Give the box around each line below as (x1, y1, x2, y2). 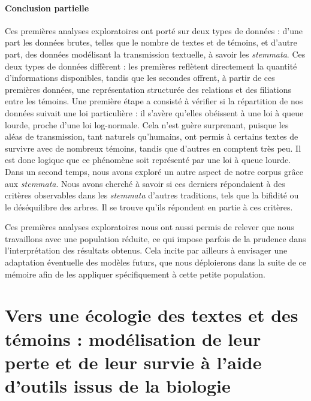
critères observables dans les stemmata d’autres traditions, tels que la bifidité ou (5, 189, 299, 201)
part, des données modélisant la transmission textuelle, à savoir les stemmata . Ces (5, 47, 306, 60)
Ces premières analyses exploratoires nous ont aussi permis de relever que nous (5, 221, 294, 233)
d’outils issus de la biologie (5, 373, 231, 398)
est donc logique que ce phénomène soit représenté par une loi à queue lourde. (5, 153, 291, 166)
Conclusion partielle (5, 1, 89, 14)
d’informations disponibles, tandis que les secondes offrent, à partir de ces (5, 71, 275, 84)
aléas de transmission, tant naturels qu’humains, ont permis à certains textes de (5, 130, 298, 143)
